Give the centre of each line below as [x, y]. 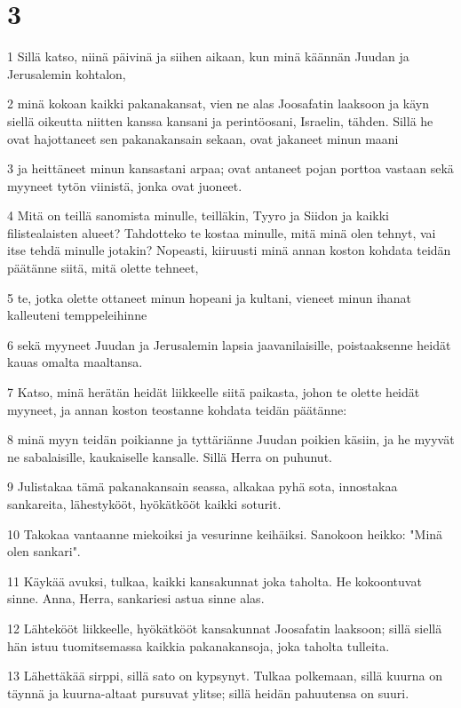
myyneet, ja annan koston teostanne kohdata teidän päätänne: [177, 409]
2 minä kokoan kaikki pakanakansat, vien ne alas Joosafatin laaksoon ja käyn [218, 103]
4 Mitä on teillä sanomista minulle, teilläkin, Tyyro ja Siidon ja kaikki [198, 215]
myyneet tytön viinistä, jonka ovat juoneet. [125, 185]
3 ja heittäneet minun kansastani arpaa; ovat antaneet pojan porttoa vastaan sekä [230, 168]
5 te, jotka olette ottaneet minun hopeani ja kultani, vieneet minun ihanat [210, 297]
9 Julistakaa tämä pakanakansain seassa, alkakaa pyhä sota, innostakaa [203, 486]
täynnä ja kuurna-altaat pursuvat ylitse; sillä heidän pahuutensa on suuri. [208, 692]
